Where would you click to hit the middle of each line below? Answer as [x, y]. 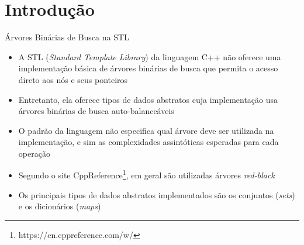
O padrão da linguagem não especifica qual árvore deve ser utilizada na [146, 130]
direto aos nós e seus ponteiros [73, 79]
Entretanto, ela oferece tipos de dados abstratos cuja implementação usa [148, 99]
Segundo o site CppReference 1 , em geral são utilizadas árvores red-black [146, 174]
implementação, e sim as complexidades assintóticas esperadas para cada [148, 142]
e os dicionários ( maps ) [60, 206]
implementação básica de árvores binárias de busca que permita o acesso [148, 68]
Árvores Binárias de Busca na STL [67, 37]
